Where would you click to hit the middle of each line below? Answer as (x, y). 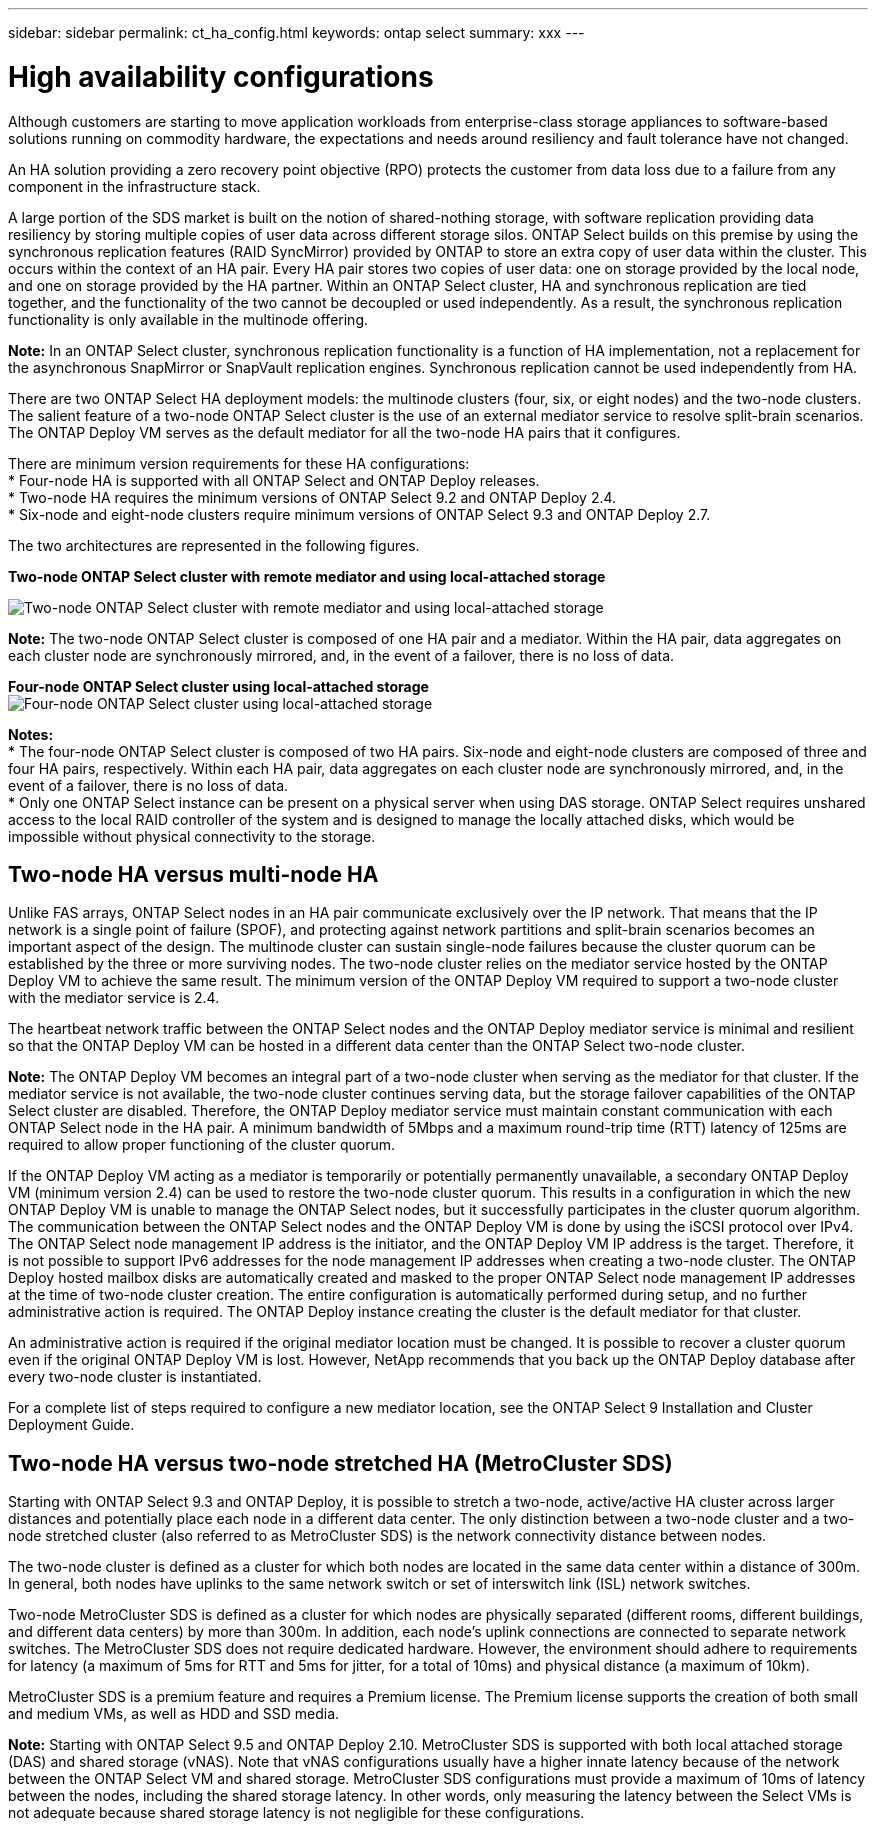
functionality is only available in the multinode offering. (188, 319)
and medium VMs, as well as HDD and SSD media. (174, 1714)
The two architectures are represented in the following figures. (214, 545)
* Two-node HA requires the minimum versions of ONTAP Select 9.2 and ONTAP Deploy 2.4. (312, 497)
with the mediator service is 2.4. (114, 998)
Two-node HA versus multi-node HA (193, 874)
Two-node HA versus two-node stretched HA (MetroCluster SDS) (340, 1463)
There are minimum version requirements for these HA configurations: (239, 463)
